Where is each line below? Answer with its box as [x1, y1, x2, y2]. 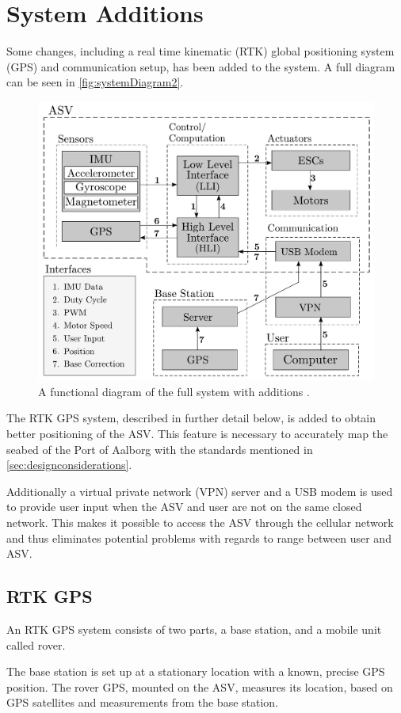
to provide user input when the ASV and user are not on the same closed [6, 498, 362, 515]
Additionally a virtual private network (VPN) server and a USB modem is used [6, 482, 393, 499]
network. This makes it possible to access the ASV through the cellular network [6, 514, 394, 531]
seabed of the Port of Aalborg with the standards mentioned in [6, 440, 313, 457]
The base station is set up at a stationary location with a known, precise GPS [6, 663, 385, 680]
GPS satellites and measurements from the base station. [6, 694, 279, 711]
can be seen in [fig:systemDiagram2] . [6, 74, 184, 90]
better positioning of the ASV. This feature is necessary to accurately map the [6, 425, 388, 442]
